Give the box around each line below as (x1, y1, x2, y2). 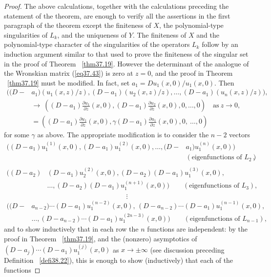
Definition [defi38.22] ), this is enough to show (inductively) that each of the (4, 255, 233, 265)
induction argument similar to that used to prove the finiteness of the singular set (4, 48, 249, 59)
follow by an (202, 39, 238, 49)
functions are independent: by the (147, 224, 248, 234)
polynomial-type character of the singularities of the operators (4, 39, 190, 49)
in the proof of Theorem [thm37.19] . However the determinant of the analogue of (4, 58, 249, 68)
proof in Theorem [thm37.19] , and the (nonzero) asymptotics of (4, 234, 197, 244)
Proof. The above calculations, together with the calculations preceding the (4, 1, 229, 11)
